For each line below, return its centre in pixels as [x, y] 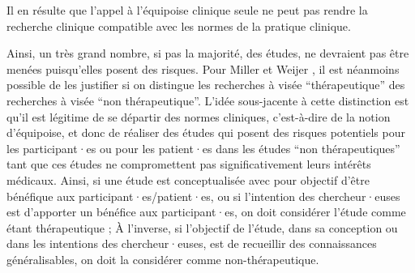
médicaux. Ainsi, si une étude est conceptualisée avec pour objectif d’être [188, 179]
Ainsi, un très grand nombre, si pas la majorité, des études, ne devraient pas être [208, 53]
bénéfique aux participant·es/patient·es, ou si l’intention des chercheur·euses [203, 196]
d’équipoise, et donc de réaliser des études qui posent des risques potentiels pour [206, 132]
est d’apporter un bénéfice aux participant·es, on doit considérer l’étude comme [206, 212]
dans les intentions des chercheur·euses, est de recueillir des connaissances [192, 243]
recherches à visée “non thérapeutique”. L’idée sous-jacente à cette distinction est [208, 100]
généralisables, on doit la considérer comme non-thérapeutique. [163, 259]
